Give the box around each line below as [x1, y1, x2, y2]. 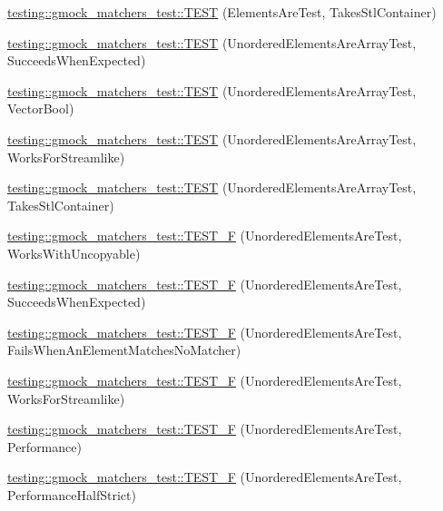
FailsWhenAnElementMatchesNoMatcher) [7, 340, 241, 359]
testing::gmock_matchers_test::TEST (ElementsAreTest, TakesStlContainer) [7, 3, 437, 21]
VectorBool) [7, 99, 74, 118]
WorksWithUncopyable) [7, 243, 141, 262]
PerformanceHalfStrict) [7, 485, 136, 504]
